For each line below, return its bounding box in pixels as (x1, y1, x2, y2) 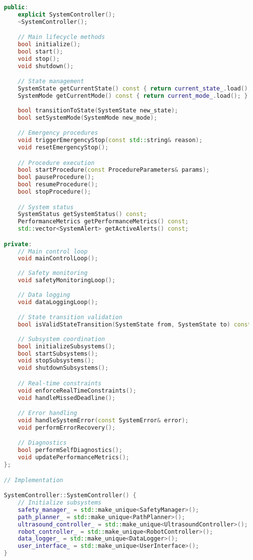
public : (4, 4, 29, 11)
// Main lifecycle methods (18, 34, 105, 41)
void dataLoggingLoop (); (18, 298, 98, 306)
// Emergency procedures (18, 129, 98, 137)
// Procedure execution (18, 159, 95, 166)
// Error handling (18, 410, 77, 417)
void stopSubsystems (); (18, 357, 95, 364)
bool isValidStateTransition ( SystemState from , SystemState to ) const (18, 321, 252, 328)
